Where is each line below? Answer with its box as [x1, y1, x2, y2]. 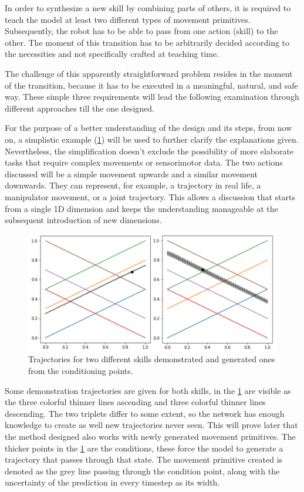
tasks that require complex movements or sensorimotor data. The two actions [5, 156, 283, 169]
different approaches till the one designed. [5, 102, 154, 114]
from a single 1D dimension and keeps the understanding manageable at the [5, 202, 278, 214]
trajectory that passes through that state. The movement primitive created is [5, 453, 283, 466]
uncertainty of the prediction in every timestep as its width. [5, 476, 220, 488]
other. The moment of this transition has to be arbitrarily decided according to [5, 36, 290, 48]
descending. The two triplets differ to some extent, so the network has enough [5, 407, 285, 419]
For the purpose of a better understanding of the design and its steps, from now [5, 122, 292, 134]
